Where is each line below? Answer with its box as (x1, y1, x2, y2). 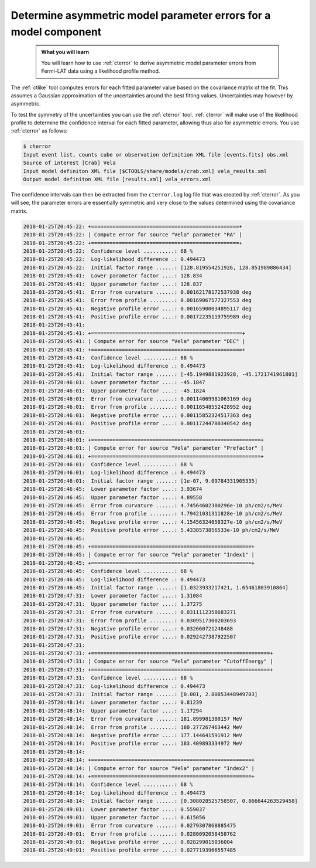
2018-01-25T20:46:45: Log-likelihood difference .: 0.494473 (23, 576, 205, 583)
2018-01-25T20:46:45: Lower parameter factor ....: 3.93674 (23, 486, 202, 493)
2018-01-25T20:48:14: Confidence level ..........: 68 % (23, 781, 193, 788)
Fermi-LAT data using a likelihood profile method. (41, 67, 160, 74)
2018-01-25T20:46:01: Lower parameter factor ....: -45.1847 (23, 379, 205, 386)
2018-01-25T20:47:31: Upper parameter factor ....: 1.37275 (23, 601, 202, 607)
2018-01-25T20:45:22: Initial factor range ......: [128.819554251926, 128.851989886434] (23, 264, 292, 271)
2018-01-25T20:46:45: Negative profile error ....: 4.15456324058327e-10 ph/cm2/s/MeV (23, 518, 283, 525)
